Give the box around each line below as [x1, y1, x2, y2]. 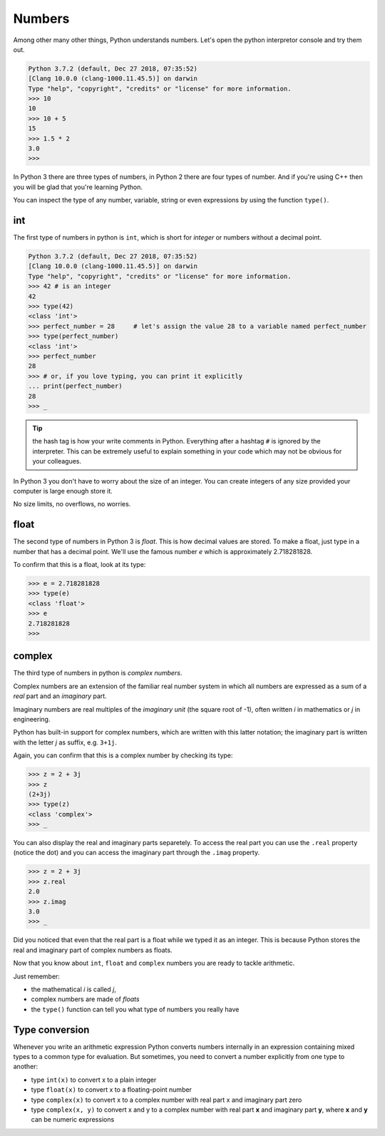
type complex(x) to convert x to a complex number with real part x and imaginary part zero [31, 1095, 302, 1104]
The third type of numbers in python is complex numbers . [13, 669, 183, 677]
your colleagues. [32, 457, 82, 466]
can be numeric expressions [31, 1115, 115, 1124]
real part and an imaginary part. [13, 692, 107, 700]
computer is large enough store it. [13, 486, 113, 495]
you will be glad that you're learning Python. [13, 183, 143, 191]
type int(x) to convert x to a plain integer [31, 1075, 157, 1084]
